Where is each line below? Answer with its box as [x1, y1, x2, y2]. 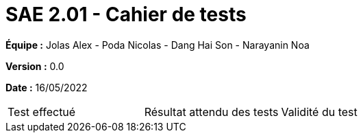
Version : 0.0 [5, 60, 64, 72]
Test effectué [8, 104, 76, 119]
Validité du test [281, 104, 358, 119]
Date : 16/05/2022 [5, 81, 88, 93]
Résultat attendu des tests [144, 104, 279, 119]
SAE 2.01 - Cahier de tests [5, 3, 247, 26]
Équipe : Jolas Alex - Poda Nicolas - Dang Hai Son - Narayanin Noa [5, 38, 310, 51]
